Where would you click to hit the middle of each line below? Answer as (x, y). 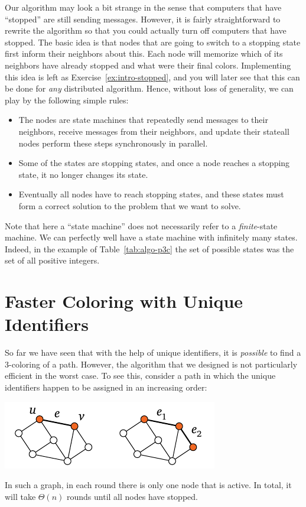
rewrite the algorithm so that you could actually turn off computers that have (146, 30)
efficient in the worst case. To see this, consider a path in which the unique (140, 376)
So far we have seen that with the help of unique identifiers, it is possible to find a (153, 352)
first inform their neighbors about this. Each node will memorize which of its (144, 53)
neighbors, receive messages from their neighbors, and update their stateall (154, 131)
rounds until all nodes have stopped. (132, 496)
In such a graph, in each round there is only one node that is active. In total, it (148, 485)
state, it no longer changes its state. (83, 174)
